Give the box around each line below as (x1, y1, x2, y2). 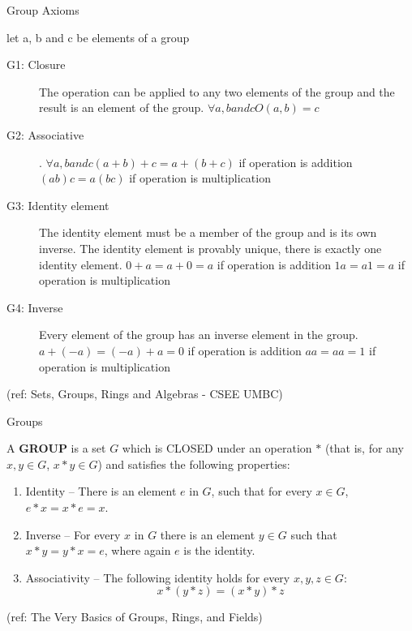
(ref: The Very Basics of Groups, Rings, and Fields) (6, 608, 263, 625)
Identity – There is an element (25, 483, 177, 500)
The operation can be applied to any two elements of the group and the (39, 83, 395, 100)
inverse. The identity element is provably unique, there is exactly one (39, 239, 382, 256)
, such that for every (211, 483, 312, 500)
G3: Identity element (6, 196, 109, 213)
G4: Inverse (6, 298, 63, 315)
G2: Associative (6, 126, 84, 143)
